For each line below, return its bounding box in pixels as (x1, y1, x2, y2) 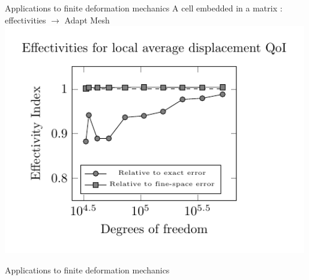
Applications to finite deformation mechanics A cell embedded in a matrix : (5, 2, 283, 14)
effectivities (5, 13, 46, 26)
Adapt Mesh (64, 13, 110, 26)
